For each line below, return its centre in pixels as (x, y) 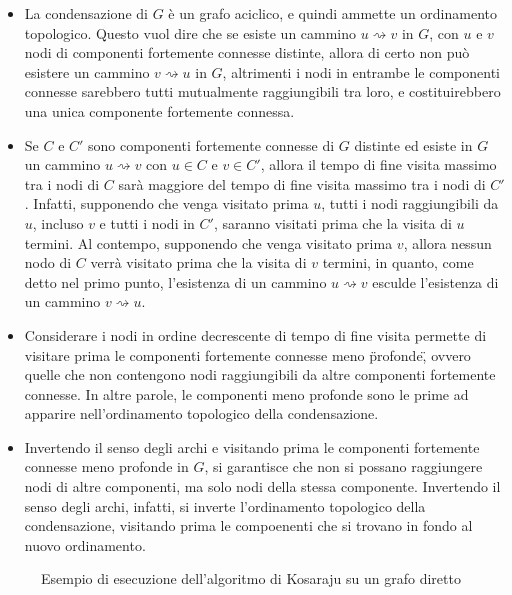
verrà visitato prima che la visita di (198, 262)
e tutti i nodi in (147, 222)
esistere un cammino (87, 71)
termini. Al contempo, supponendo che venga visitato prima (208, 242)
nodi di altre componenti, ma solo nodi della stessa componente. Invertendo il (262, 486)
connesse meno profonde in (106, 466)
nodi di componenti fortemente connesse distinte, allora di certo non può (247, 52)
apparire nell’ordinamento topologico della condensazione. (201, 413)
